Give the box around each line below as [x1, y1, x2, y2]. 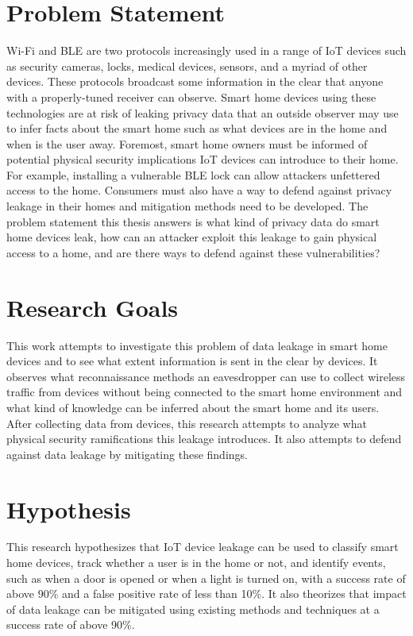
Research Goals [6, 291, 179, 323]
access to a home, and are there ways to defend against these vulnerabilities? [6, 244, 380, 260]
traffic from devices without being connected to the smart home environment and [6, 384, 403, 400]
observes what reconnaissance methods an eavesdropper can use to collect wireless [6, 368, 406, 384]
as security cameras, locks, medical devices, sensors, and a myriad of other [6, 57, 368, 74]
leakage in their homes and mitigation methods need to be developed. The [6, 198, 369, 214]
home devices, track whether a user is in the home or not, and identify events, [6, 554, 386, 571]
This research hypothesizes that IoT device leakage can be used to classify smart [6, 538, 399, 555]
